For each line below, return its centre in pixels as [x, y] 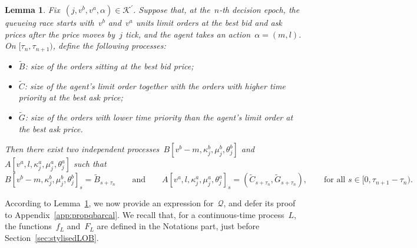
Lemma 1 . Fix [32, 9]
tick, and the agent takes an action [188, 34]
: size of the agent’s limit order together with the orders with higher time [155, 86]
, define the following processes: [109, 46]
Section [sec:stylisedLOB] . [52, 237]
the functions [28, 226]
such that [90, 164]
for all [335, 180]
